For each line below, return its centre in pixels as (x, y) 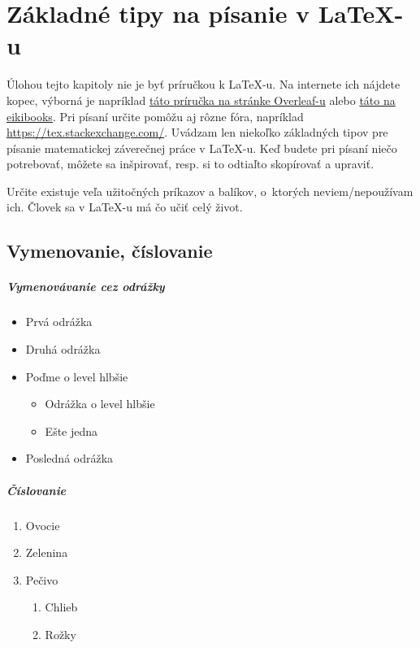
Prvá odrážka (59, 322)
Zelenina (47, 552)
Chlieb (61, 607)
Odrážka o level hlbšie (100, 404)
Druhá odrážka (63, 349)
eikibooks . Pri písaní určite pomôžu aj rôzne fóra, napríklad (155, 116)
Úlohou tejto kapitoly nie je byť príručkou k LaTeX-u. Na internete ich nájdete (204, 84)
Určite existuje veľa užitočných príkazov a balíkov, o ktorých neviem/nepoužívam (210, 191)
